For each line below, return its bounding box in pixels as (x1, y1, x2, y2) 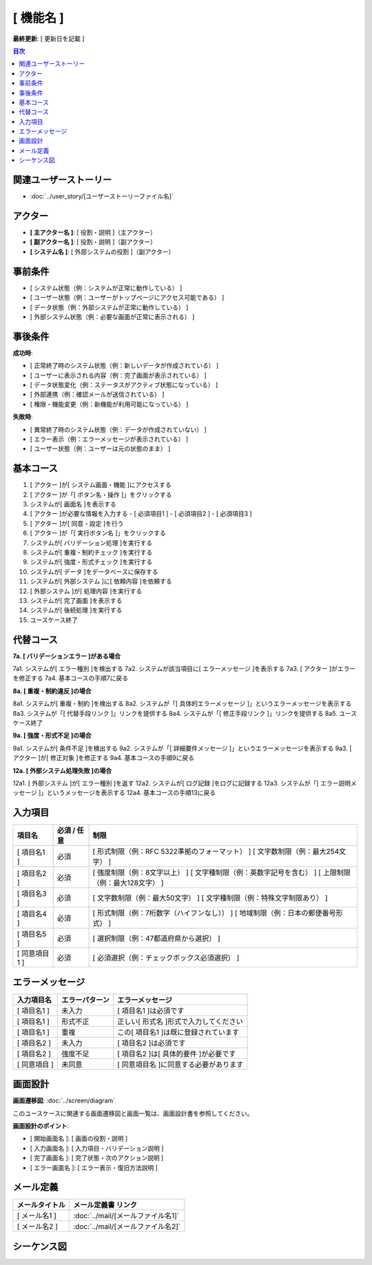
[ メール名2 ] (17, 1222, 59, 1231)
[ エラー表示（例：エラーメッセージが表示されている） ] (30, 435, 189, 443)
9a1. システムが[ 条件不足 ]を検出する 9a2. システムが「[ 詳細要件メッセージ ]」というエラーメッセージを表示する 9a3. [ (12, 744, 352, 752)
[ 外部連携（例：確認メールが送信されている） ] (30, 390, 165, 399)
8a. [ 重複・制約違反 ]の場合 (12, 686, 92, 695)
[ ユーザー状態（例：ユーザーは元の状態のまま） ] (30, 444, 171, 453)
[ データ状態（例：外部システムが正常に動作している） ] (30, 303, 189, 311)
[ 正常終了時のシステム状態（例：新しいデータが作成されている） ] (30, 362, 219, 370)
